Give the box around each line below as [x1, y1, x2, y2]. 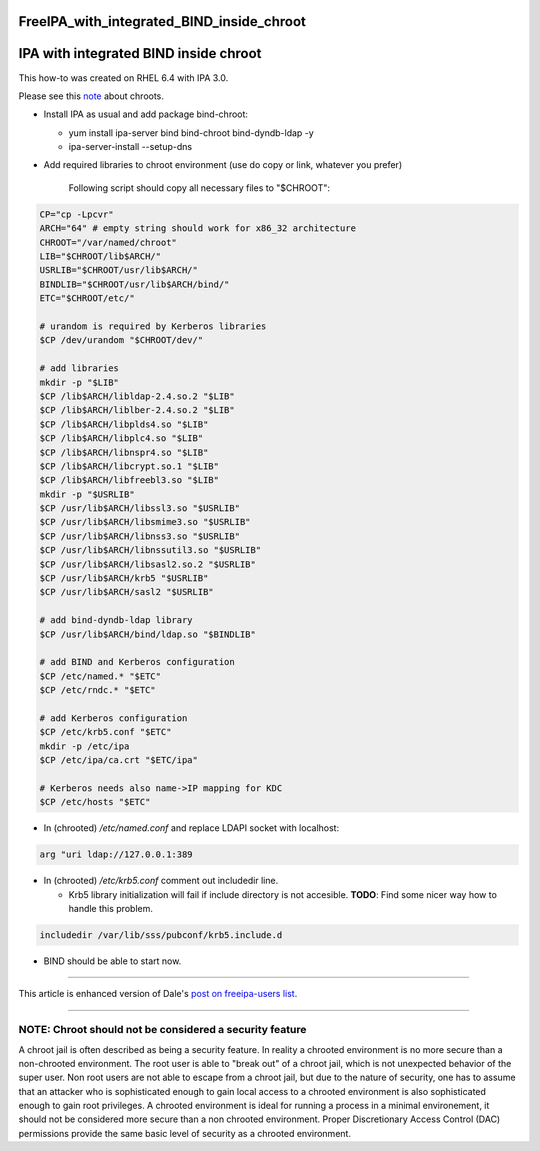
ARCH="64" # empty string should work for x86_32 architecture [39, 223, 357, 234]
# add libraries [39, 363, 120, 374]
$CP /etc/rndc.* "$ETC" [39, 685, 157, 696]
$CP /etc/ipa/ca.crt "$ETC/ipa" [39, 755, 199, 766]
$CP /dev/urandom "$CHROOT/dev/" [39, 335, 204, 346]
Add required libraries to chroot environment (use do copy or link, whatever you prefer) [43, 159, 403, 171]
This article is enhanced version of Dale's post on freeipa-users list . [18, 988, 298, 1000]
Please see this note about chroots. [18, 90, 165, 102]
